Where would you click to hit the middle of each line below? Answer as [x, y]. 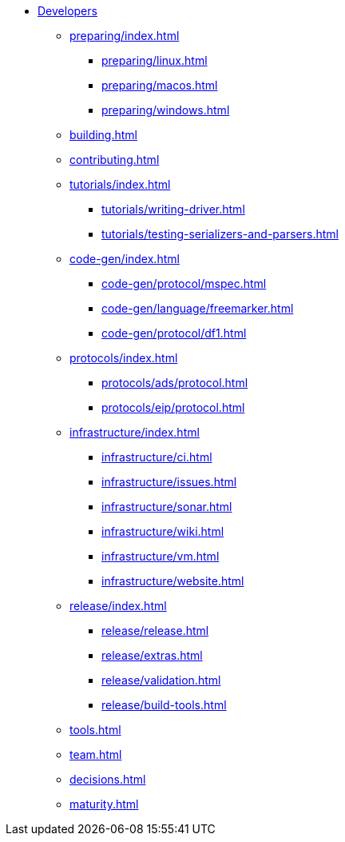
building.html [103, 135]
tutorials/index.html [120, 184]
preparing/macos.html [160, 85]
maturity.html [104, 804]
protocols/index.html [124, 358]
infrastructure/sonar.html [167, 507]
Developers [67, 11]
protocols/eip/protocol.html [173, 407]
